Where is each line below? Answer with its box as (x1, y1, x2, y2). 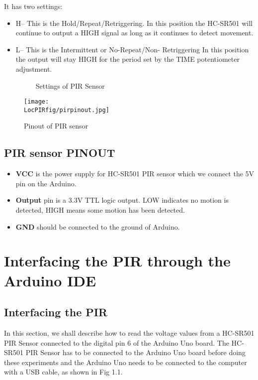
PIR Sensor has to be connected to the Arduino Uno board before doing (25, 347, 246, 358)
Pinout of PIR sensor (24, 121, 88, 131)
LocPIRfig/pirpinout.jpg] (24, 106, 109, 114)
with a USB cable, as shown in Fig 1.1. (4, 367, 123, 377)
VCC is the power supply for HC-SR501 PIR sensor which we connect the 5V (15, 168, 255, 179)
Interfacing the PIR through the (4, 251, 231, 271)
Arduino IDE (4, 270, 96, 290)
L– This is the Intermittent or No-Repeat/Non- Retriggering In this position (15, 44, 249, 54)
